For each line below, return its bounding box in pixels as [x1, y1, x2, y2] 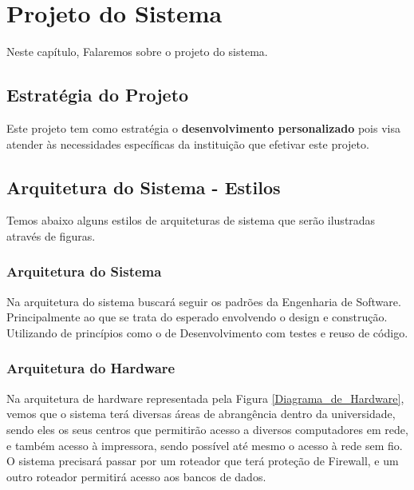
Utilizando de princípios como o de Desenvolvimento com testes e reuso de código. [6, 324, 408, 341]
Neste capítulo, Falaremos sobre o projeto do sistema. [6, 43, 268, 60]
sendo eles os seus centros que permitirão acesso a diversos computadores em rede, [6, 420, 408, 437]
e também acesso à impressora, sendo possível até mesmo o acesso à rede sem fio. [6, 436, 403, 453]
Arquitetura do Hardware [6, 358, 175, 378]
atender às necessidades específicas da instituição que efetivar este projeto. [6, 135, 369, 152]
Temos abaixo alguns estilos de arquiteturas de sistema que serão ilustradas [6, 212, 376, 229]
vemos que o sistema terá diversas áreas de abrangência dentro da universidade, [6, 405, 396, 422]
